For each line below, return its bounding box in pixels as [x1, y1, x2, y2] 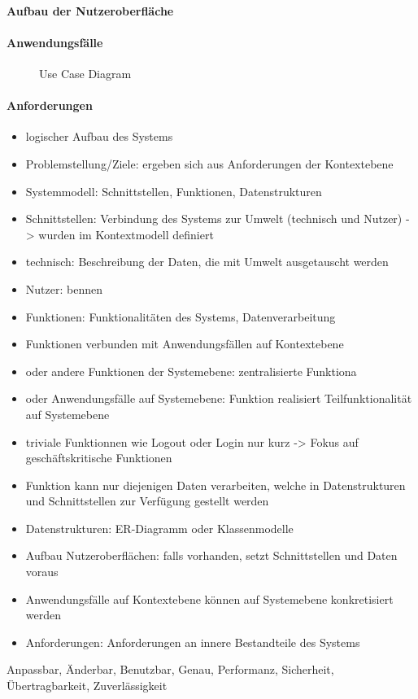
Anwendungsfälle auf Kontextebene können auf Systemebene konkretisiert [25, 590, 394, 607]
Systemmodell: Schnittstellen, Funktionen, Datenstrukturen [25, 182, 322, 199]
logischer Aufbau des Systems [25, 128, 173, 145]
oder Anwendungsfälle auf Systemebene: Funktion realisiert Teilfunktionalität [25, 390, 412, 407]
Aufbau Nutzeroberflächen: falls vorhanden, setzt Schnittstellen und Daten [25, 547, 398, 564]
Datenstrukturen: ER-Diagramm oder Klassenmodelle [25, 519, 294, 536]
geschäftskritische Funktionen [25, 449, 172, 466]
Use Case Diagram [39, 64, 132, 81]
